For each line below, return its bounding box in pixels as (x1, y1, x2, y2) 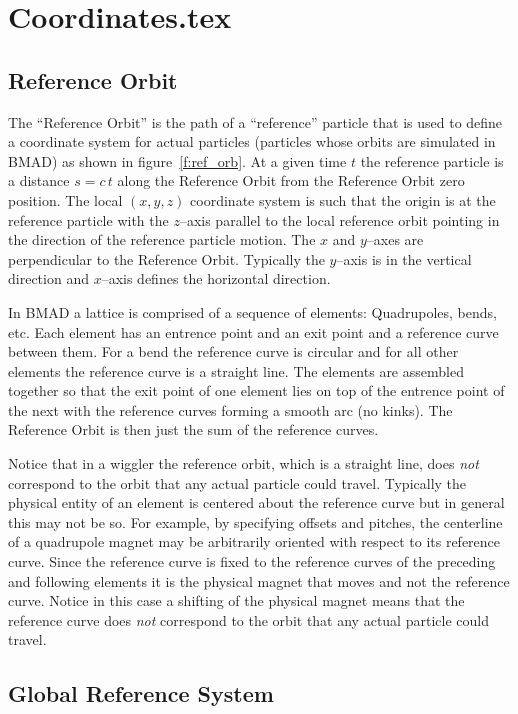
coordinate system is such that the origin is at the (190, 189, 496, 210)
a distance (8, 170, 70, 191)
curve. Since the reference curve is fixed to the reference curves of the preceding (8, 551, 496, 572)
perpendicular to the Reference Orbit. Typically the (8, 248, 325, 269)
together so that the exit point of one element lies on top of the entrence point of (8, 380, 505, 401)
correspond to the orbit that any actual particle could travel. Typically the (8, 472, 467, 493)
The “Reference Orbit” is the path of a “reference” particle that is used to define (8, 111, 503, 132)
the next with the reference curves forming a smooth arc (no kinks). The (8, 399, 453, 420)
